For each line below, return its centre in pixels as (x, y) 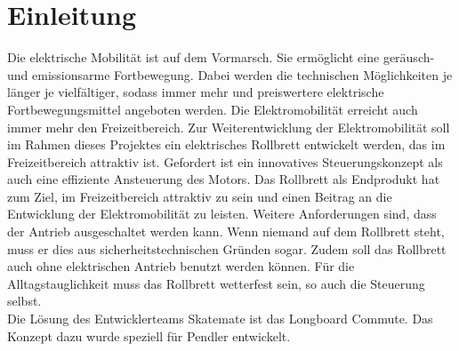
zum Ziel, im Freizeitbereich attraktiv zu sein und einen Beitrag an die (200, 196)
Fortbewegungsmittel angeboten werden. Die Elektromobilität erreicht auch (213, 109)
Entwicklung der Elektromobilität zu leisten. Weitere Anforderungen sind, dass (222, 214)
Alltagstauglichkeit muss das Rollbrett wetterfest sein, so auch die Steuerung (216, 283)
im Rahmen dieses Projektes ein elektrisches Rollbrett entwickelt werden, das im (226, 144)
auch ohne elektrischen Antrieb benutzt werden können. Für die (181, 266)
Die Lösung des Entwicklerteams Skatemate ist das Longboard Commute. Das (220, 319)
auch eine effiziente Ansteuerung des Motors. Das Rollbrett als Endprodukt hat (224, 179)
